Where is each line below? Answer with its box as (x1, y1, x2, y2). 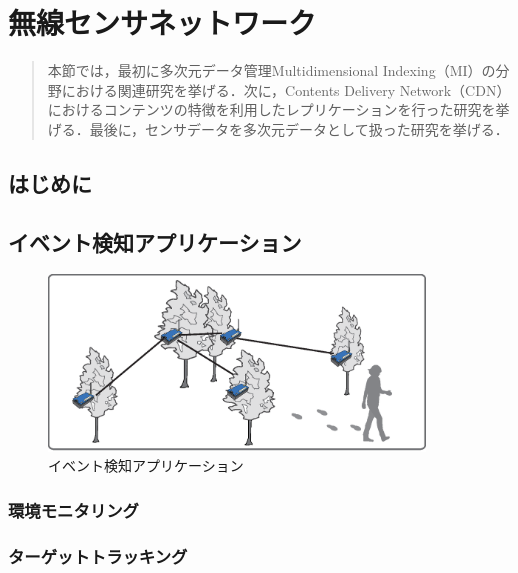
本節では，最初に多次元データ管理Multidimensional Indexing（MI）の (47, 60, 496, 81)
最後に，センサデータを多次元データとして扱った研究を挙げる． (89, 118, 509, 139)
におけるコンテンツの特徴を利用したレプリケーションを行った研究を (47, 99, 496, 120)
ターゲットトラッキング (8, 543, 188, 568)
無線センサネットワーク (8, 2, 317, 43)
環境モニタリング (8, 497, 139, 522)
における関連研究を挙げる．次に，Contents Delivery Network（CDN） (61, 79, 511, 100)
